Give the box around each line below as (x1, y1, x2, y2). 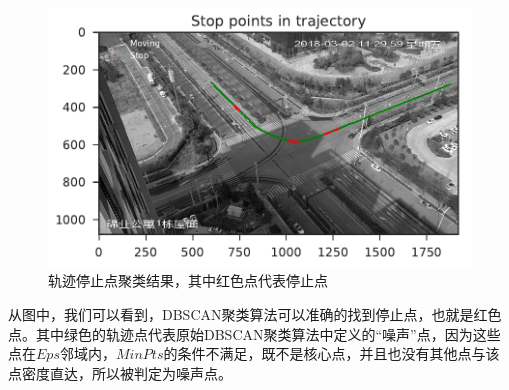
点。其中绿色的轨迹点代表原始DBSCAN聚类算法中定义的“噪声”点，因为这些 (8, 323, 501, 344)
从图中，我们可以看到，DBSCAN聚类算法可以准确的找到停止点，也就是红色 (8, 304, 502, 325)
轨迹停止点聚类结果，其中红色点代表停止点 (48, 270, 328, 291)
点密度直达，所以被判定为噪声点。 (8, 362, 232, 383)
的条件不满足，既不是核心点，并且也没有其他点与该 (163, 343, 500, 364)
